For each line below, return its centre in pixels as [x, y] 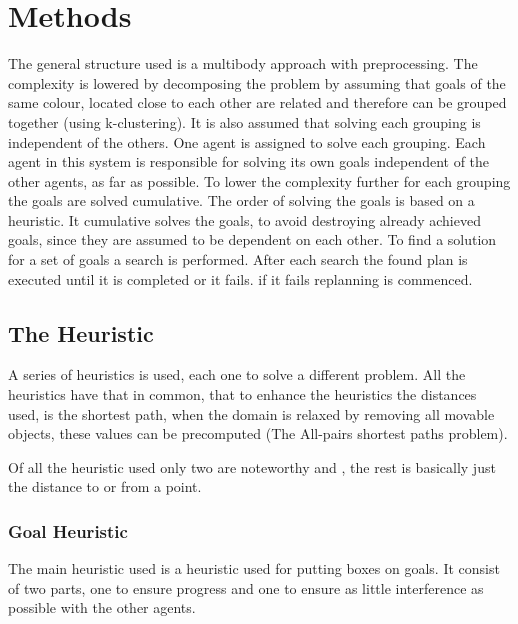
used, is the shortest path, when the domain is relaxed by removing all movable [251, 413]
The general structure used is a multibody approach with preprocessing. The [243, 63]
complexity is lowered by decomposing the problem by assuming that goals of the [257, 82]
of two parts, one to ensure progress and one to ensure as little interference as [246, 587]
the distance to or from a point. [105, 486]
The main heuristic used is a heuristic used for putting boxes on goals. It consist [254, 568]
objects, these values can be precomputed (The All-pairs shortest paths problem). [258, 433]
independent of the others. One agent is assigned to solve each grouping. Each [247, 141]
